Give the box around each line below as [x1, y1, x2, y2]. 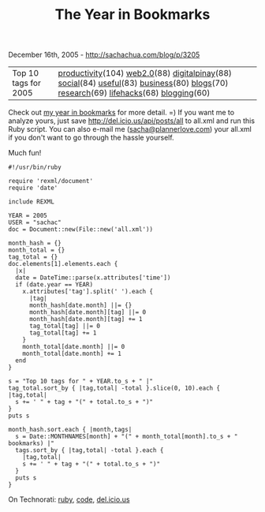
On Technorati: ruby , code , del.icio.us [8, 495, 130, 504]
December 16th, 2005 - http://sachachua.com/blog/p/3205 [8, 50, 200, 60]
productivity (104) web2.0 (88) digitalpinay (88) [58, 68, 233, 79]
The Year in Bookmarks [54, 6, 211, 24]
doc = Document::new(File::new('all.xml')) [8, 226, 154, 234]
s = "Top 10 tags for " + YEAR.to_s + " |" [8, 377, 154, 386]
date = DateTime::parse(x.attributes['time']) [15, 274, 171, 282]
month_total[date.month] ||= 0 [22, 343, 125, 351]
